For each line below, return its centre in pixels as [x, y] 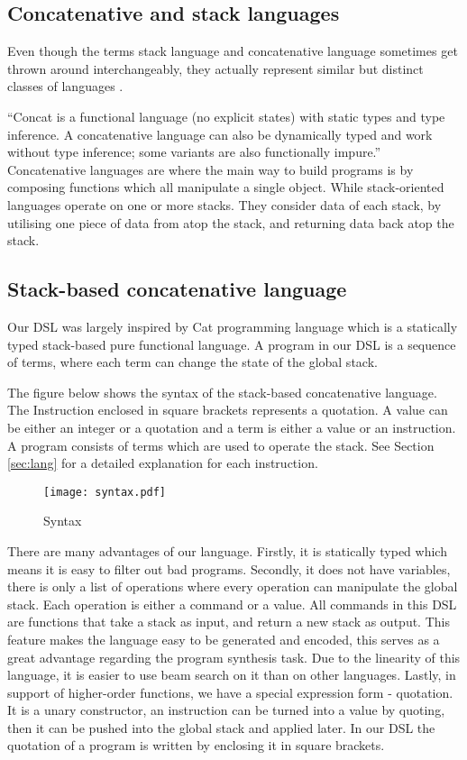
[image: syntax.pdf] [105, 492]
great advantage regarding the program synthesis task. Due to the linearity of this [234, 657]
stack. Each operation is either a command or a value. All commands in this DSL [232, 604]
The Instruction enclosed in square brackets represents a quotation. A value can [228, 410]
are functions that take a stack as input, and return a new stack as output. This [229, 622]
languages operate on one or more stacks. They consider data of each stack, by [224, 204]
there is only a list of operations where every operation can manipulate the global [233, 586]
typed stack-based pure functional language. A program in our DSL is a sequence [232, 344]
